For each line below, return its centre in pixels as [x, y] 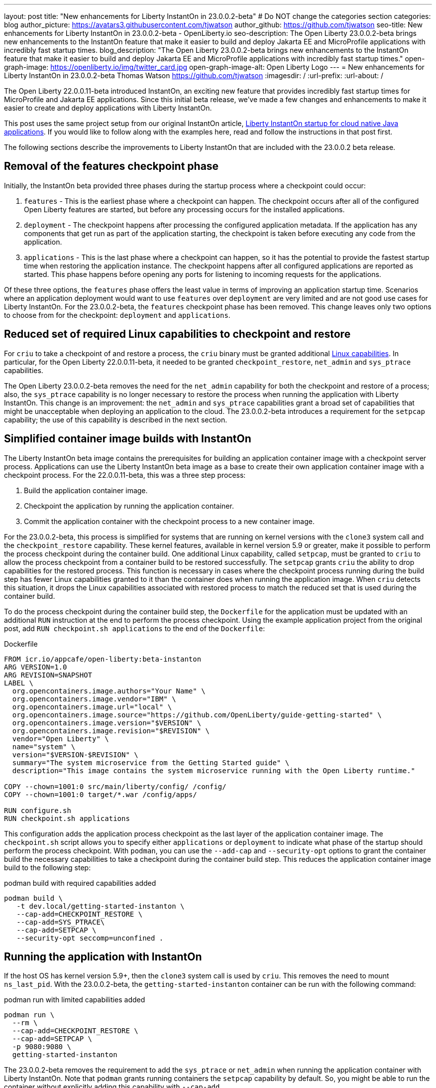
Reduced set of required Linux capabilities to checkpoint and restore [177, 334]
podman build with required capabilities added [80, 883]
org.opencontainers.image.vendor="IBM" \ [94, 699]
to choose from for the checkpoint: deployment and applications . [117, 315]
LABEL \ [19, 683]
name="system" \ [44, 747]
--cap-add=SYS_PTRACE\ [61, 922]
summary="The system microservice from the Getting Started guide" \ [151, 762]
